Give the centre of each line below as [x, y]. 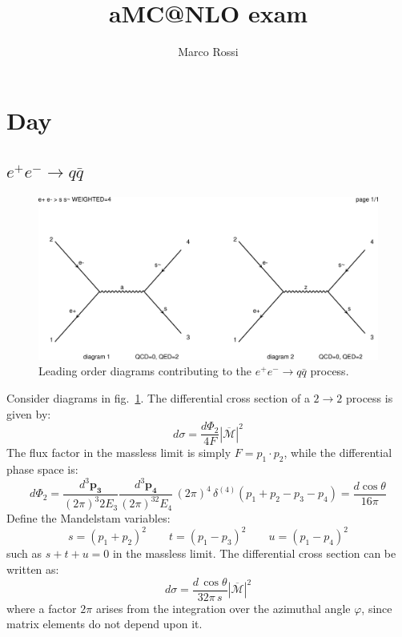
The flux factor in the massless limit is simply [119, 453]
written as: [33, 569]
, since [377, 608]
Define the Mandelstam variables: [88, 518]
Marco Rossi [208, 52]
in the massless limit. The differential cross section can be [254, 553]
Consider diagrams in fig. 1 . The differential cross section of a [158, 398]
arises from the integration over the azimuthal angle [223, 608]
